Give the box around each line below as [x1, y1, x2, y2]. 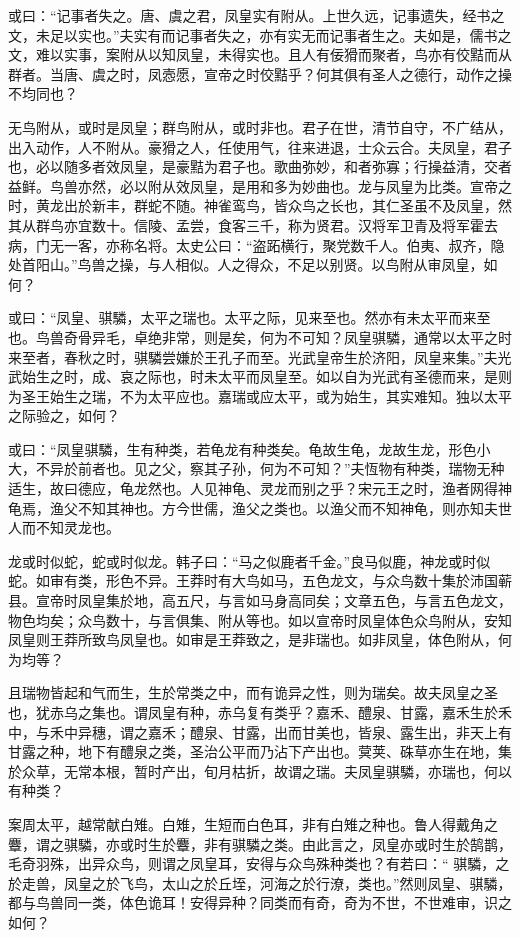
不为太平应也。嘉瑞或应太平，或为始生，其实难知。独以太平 [119, 385, 512, 406]
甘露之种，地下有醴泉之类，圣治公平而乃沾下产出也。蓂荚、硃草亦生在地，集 [8, 741, 512, 762]
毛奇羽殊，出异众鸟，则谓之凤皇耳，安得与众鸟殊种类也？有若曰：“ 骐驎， [8, 853, 496, 874]
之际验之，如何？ [8, 405, 120, 426]
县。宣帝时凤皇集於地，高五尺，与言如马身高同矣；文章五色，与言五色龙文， [8, 590, 512, 611]
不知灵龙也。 [35, 517, 120, 538]
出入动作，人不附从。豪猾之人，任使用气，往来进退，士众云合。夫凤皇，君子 [8, 136, 512, 157]
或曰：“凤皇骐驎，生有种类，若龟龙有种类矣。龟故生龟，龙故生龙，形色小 [8, 438, 491, 459]
